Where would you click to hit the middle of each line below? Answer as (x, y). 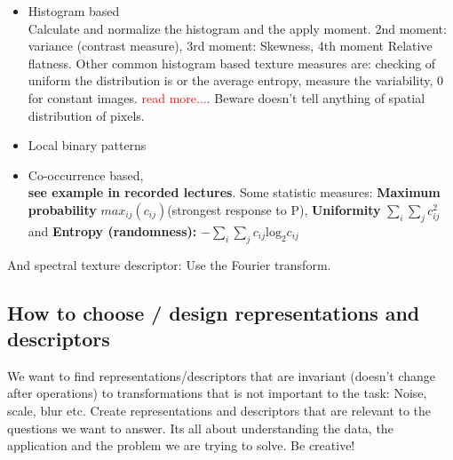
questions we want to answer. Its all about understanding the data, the (200, 428)
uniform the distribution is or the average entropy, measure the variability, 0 (236, 80)
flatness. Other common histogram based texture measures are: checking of (232, 63)
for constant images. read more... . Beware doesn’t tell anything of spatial (226, 97)
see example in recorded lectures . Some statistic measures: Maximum (234, 192)
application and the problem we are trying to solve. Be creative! (181, 445)
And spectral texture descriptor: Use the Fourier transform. (169, 264)
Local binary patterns (87, 145)
